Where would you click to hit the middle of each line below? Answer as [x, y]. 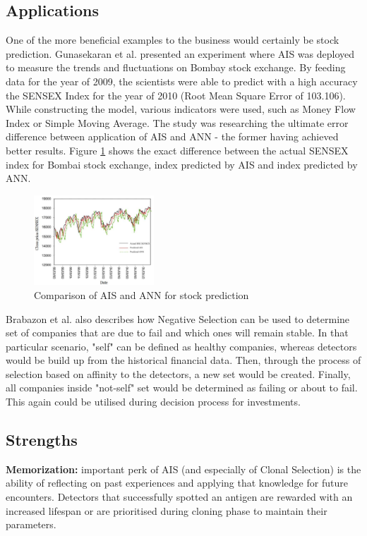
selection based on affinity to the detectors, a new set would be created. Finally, [178, 373]
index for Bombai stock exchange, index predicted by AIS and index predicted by [182, 164]
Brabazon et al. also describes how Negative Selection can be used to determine [178, 318]
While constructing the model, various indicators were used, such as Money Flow [181, 109]
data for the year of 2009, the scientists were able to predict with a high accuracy [182, 81]
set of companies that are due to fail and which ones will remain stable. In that [177, 333]
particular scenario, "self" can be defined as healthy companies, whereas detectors [181, 346]
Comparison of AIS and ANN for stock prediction [142, 294]
